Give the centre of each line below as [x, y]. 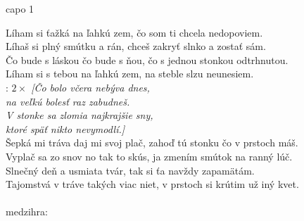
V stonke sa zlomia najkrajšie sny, [80, 115]
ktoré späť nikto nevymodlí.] [65, 128]
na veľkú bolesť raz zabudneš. [68, 101]
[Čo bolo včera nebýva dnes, [90, 87]
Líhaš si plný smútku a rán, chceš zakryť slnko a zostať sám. [136, 46]
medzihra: [27, 211]
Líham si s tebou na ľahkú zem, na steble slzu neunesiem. [130, 74]
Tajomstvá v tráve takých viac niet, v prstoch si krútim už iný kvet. [152, 184]
